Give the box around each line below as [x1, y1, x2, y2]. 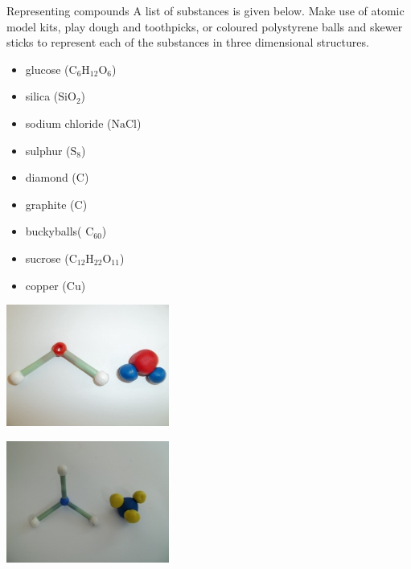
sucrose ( [25, 249, 69, 266]
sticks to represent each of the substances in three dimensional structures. [6, 34, 369, 51]
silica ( [25, 88, 59, 104]
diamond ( [25, 169, 76, 186]
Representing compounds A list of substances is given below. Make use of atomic [6, 2, 405, 18]
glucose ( [25, 60, 69, 77]
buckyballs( [25, 223, 82, 239]
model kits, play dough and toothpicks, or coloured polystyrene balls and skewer [6, 18, 403, 35]
